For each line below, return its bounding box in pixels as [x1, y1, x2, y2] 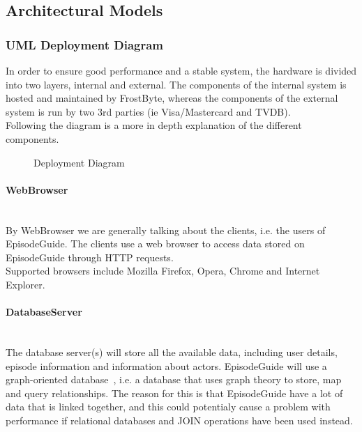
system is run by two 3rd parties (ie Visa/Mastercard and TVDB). [6, 104, 291, 118]
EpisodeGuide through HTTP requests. [6, 249, 174, 264]
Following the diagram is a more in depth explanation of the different [6, 118, 302, 132]
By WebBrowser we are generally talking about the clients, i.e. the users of [6, 222, 326, 237]
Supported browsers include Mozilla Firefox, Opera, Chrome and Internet [6, 263, 320, 278]
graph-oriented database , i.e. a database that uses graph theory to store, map [6, 372, 342, 387]
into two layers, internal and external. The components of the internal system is [6, 77, 347, 91]
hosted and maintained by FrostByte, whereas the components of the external [6, 91, 338, 105]
